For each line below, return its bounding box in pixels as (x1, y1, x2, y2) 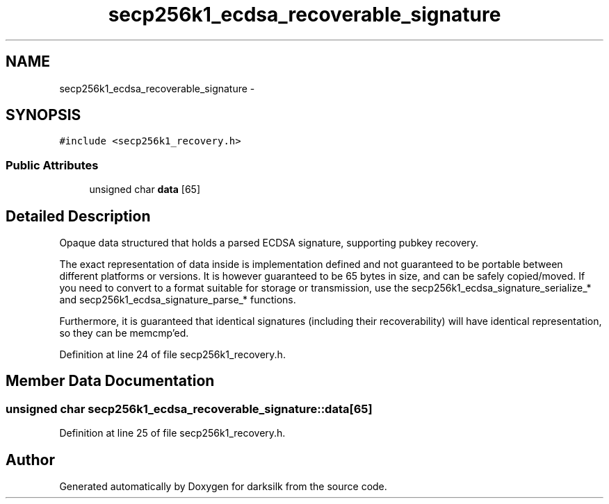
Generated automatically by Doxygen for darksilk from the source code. (59, 480, 387, 493)
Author (6, 451, 55, 469)
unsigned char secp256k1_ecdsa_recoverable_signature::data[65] (6, 401, 373, 416)
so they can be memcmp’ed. (59, 327, 189, 339)
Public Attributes (6, 158, 99, 172)
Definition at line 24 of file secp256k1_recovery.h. (59, 348, 286, 361)
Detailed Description (6, 207, 151, 225)
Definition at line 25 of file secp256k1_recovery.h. (59, 427, 286, 439)
